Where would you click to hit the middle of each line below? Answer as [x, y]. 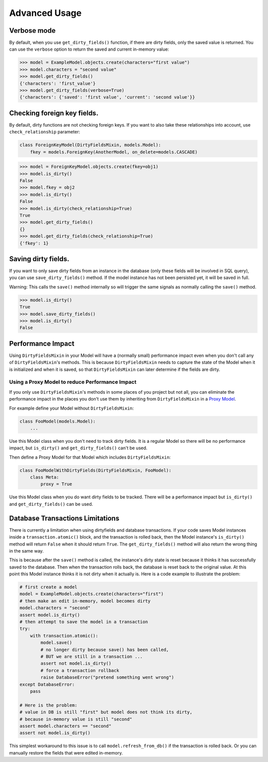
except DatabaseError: [47, 684]
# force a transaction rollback [80, 670]
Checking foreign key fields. [54, 113]
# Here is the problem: [49, 705]
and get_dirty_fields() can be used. [51, 504]
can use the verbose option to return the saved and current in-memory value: [89, 49]
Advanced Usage [45, 13]
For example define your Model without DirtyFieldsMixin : [71, 408]
